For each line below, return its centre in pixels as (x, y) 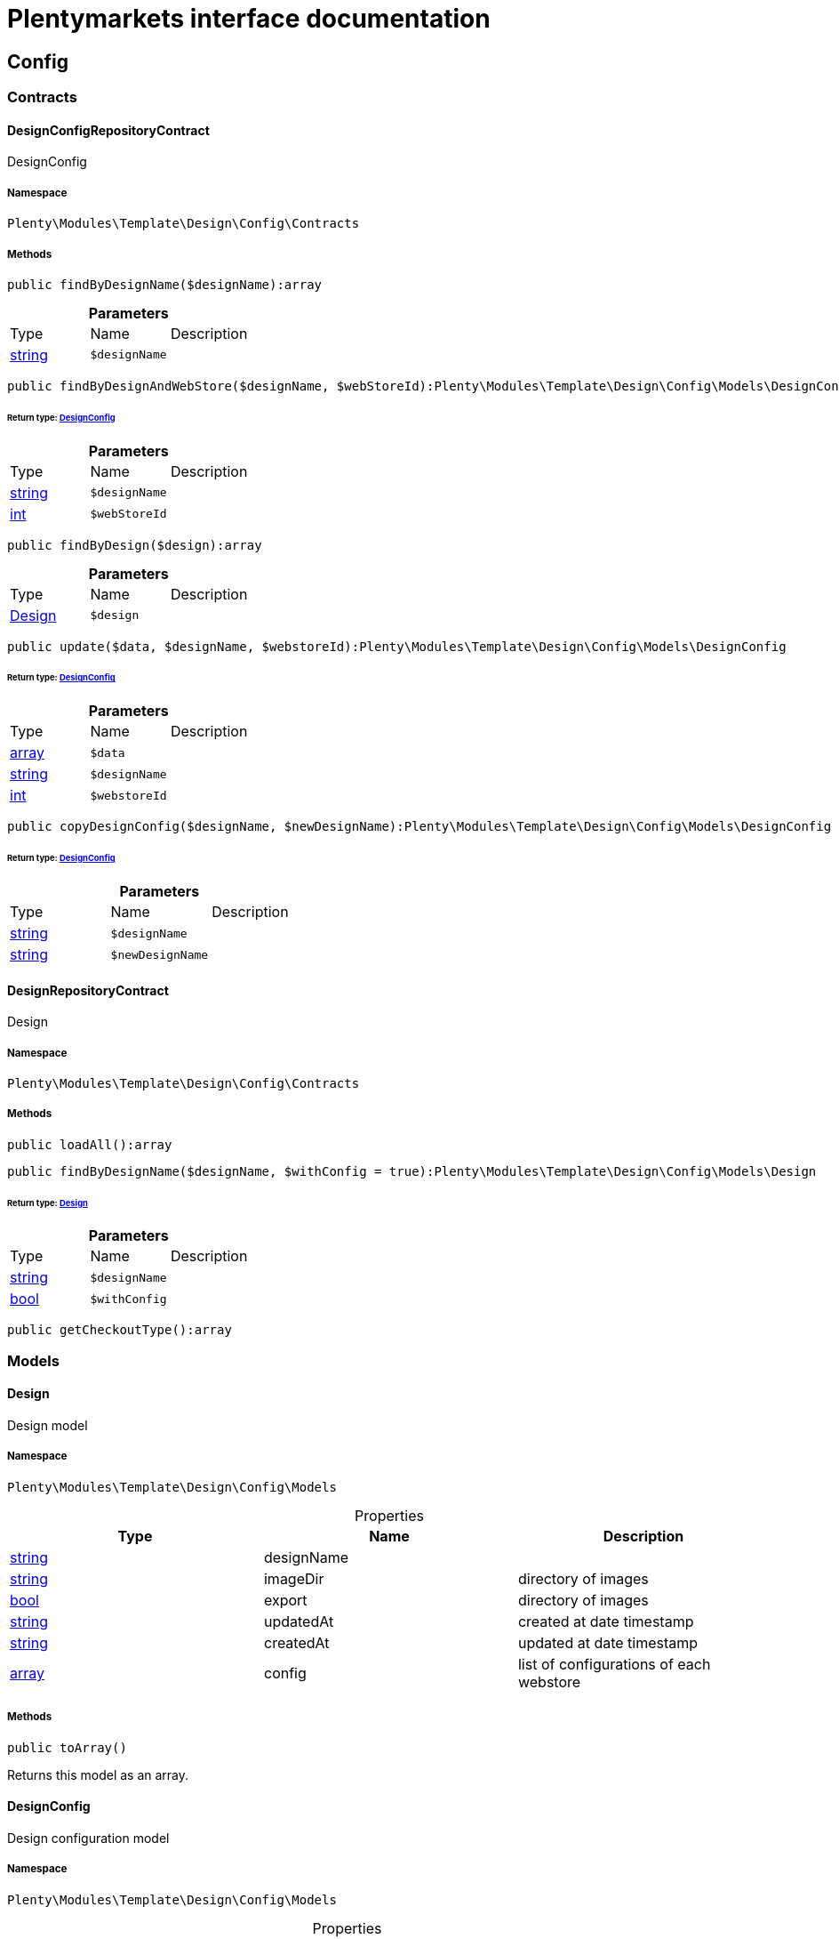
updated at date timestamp (608, 1642)
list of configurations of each (614, 1664)
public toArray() (67, 1747)
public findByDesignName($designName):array (165, 284)
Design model (48, 1426)
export (285, 1600)
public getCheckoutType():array (120, 1330)
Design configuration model (88, 1838)
